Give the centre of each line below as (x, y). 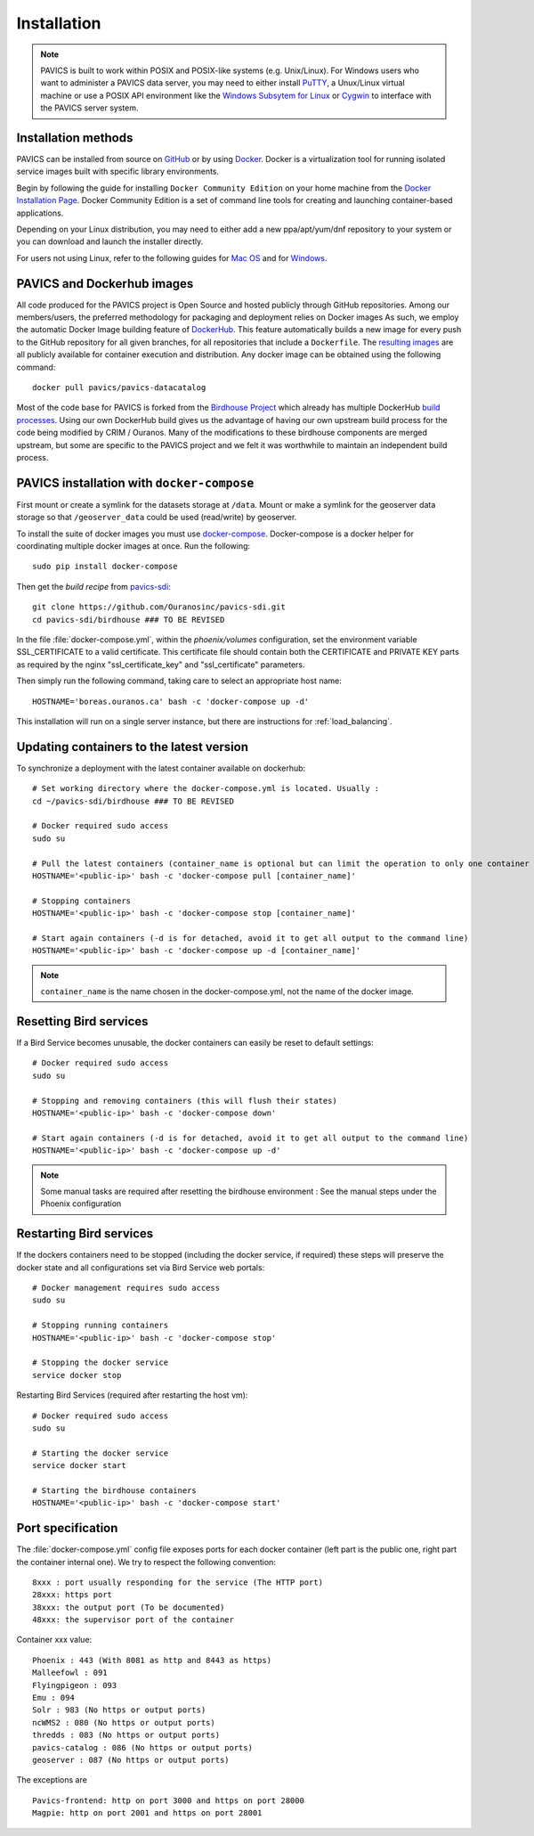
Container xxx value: (54, 1640)
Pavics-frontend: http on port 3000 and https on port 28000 (168, 1800)
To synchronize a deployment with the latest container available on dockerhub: (161, 768)
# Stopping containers (82, 901)
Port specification (67, 1528)
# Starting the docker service (101, 1453)
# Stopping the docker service (101, 1363)
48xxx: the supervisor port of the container (133, 1620)
